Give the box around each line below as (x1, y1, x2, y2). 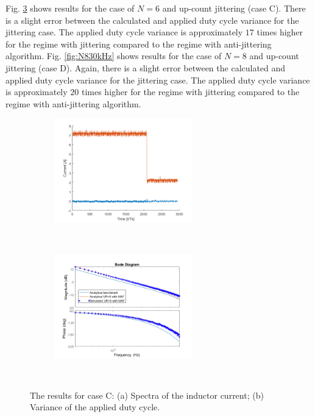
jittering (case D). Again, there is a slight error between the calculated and (5, 61, 286, 74)
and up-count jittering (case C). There (162, 2, 306, 14)
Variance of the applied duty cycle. (30, 401, 160, 413)
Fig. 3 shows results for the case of (5, 2, 135, 14)
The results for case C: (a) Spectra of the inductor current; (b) (30, 388, 264, 401)
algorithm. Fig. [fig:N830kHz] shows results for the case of (5, 49, 222, 62)
